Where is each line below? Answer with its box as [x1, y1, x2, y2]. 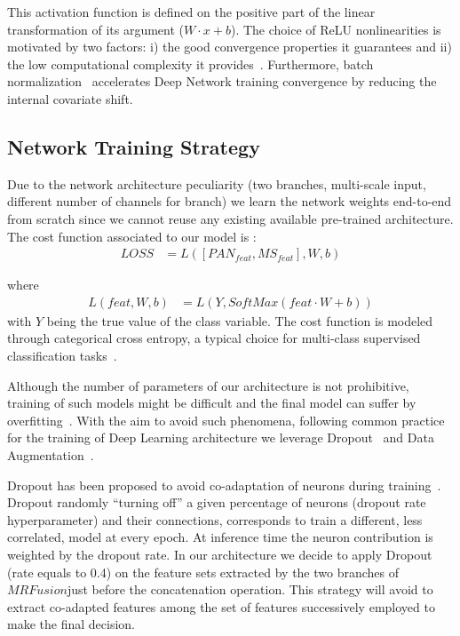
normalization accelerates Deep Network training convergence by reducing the [7, 72, 437, 91]
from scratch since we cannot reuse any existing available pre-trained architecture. [7, 209, 454, 227]
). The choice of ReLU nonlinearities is [230, 20, 441, 38]
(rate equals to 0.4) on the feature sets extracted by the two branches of [7, 562, 400, 581]
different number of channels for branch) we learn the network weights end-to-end [7, 192, 452, 211]
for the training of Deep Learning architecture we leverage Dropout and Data [7, 428, 434, 447]
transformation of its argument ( [7, 20, 185, 38]
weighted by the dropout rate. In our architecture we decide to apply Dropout [7, 545, 432, 563]
